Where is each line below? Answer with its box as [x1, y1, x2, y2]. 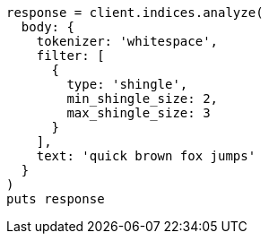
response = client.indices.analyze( [6, 5, 264, 20]
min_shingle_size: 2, [66, 91, 219, 106]
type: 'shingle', [66, 77, 188, 91]
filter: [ [36, 48, 105, 63]
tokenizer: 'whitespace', [36, 34, 219, 48]
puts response [6, 192, 105, 206]
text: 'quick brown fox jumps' [36, 149, 256, 163]
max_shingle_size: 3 [66, 106, 211, 120]
